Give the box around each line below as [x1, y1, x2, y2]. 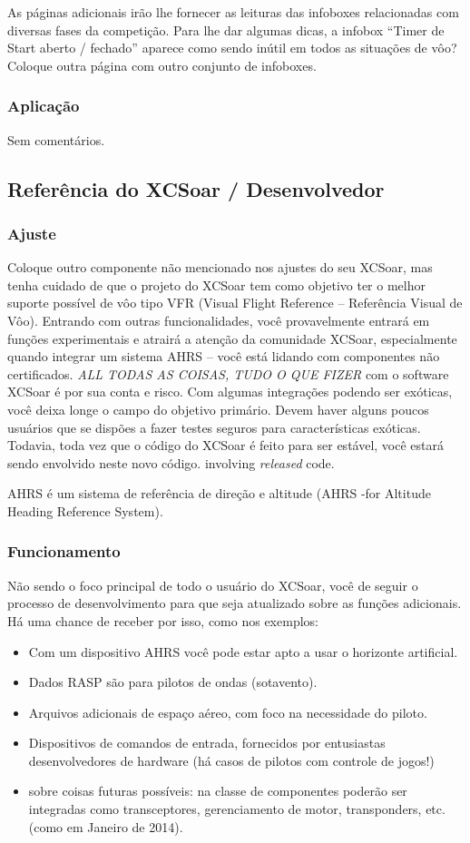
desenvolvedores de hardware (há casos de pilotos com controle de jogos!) [28, 750, 435, 769]
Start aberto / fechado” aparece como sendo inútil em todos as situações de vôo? [7, 38, 457, 57]
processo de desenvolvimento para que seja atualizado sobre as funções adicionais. [7, 593, 462, 613]
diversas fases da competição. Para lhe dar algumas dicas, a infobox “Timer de [7, 20, 445, 39]
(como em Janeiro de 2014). [28, 817, 183, 836]
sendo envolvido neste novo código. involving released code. [7, 453, 335, 472]
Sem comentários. [7, 130, 105, 149]
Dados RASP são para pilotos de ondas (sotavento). [28, 672, 318, 691]
